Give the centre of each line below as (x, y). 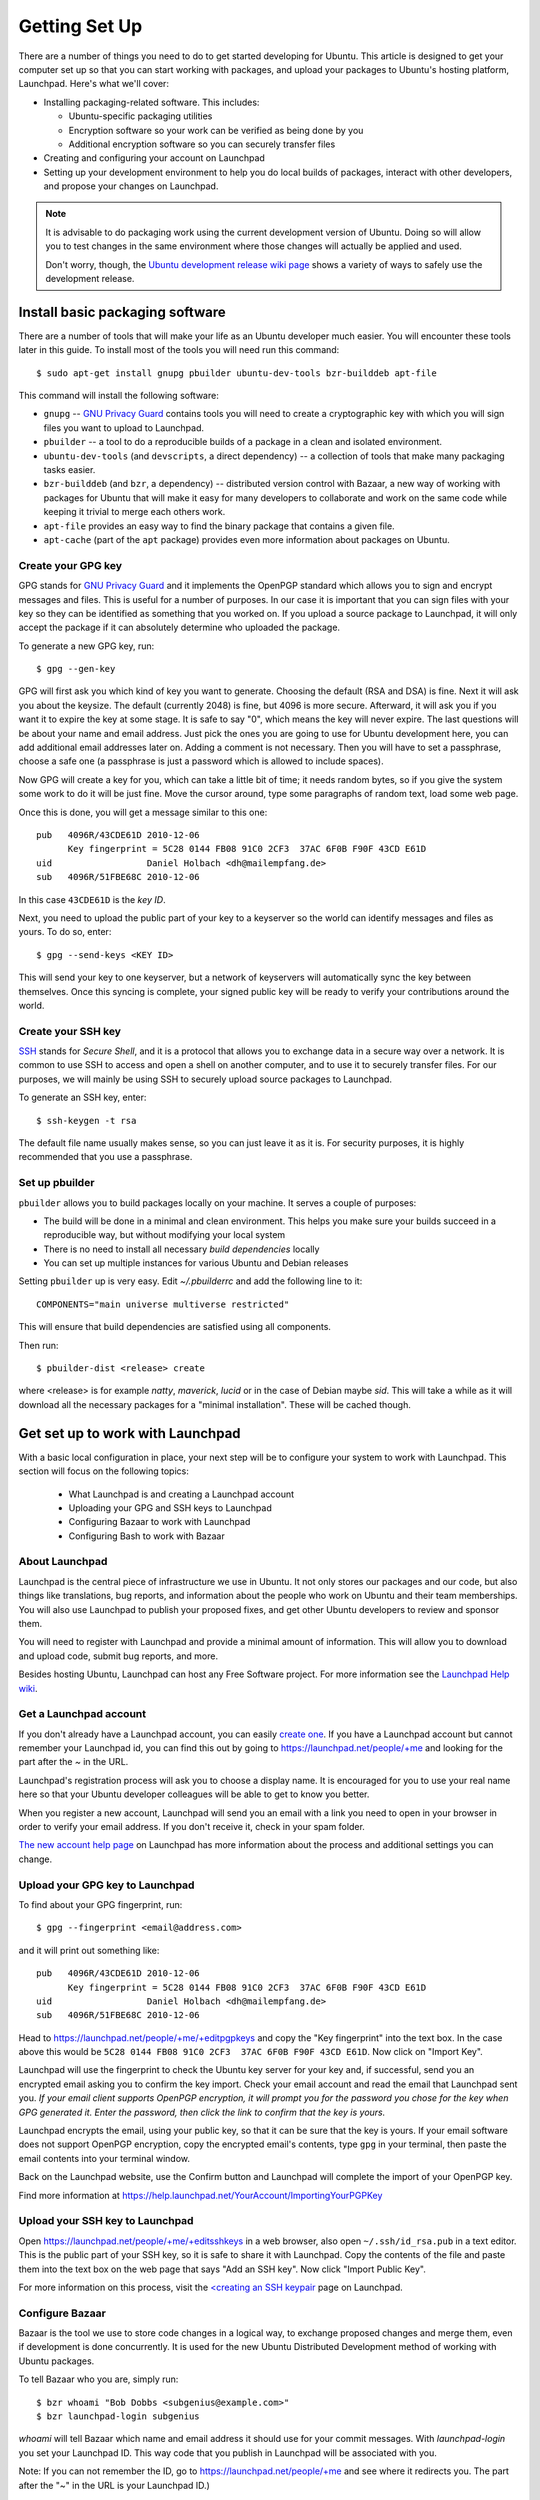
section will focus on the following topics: (103, 1471)
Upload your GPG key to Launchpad (106, 1885)
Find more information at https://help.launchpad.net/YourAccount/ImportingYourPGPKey (200, 2195)
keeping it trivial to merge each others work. (134, 512)
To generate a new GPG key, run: (86, 646)
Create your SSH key (70, 1031)
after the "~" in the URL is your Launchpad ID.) (114, 2485)
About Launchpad (63, 1562)
